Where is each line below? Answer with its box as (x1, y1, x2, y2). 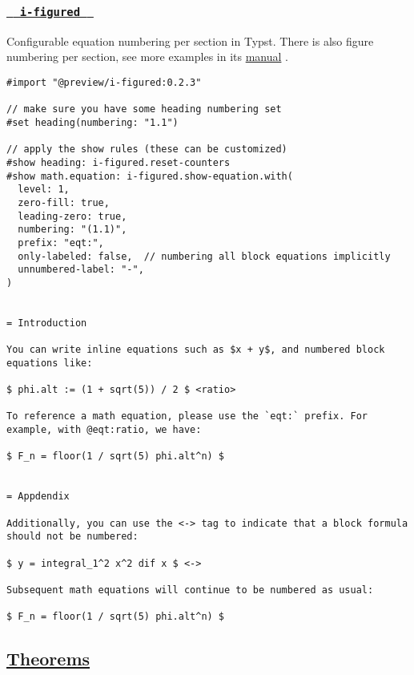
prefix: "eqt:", (18, 236, 104, 249)
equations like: (6, 357, 93, 369)
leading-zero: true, (18, 210, 127, 222)
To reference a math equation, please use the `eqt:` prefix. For (6, 410, 368, 422)
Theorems (6, 646, 90, 671)
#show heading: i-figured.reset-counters (6, 156, 231, 168)
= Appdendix (6, 491, 70, 503)
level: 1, (18, 184, 70, 196)
